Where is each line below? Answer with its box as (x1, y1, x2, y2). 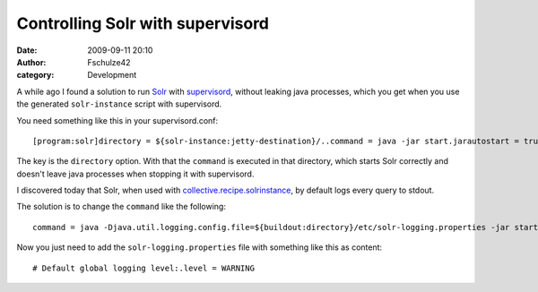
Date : (16, 45, 38, 56)
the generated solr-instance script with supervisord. (16, 99, 222, 109)
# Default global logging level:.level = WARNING (32, 262, 256, 273)
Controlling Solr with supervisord (16, 13, 269, 33)
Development (87, 70, 137, 81)
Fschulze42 (87, 56, 131, 67)
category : (16, 70, 55, 81)
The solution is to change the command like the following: (16, 202, 226, 212)
